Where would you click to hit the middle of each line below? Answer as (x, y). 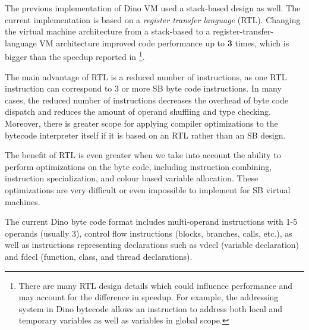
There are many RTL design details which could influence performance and (156, 285)
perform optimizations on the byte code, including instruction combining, (138, 166)
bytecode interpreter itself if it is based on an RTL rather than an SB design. (145, 135)
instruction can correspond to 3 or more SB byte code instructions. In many (143, 88)
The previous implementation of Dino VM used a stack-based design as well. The (153, 8)
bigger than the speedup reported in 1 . (75, 56)
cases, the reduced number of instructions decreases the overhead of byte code (146, 100)
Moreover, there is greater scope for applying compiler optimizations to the (141, 123)
